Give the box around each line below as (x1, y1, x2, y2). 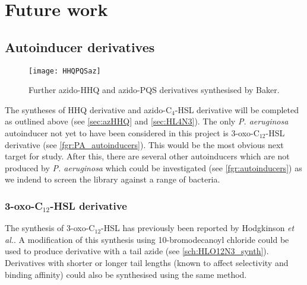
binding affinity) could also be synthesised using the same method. (5, 268, 247, 280)
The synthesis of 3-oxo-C (5, 222, 95, 234)
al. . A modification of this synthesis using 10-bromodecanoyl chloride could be (5, 233, 289, 245)
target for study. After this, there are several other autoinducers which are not (5, 150, 290, 162)
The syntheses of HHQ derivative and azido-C (5, 103, 172, 116)
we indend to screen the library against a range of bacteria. (5, 173, 220, 185)
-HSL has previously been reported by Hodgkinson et (101, 222, 295, 234)
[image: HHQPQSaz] (29, 66, 101, 75)
